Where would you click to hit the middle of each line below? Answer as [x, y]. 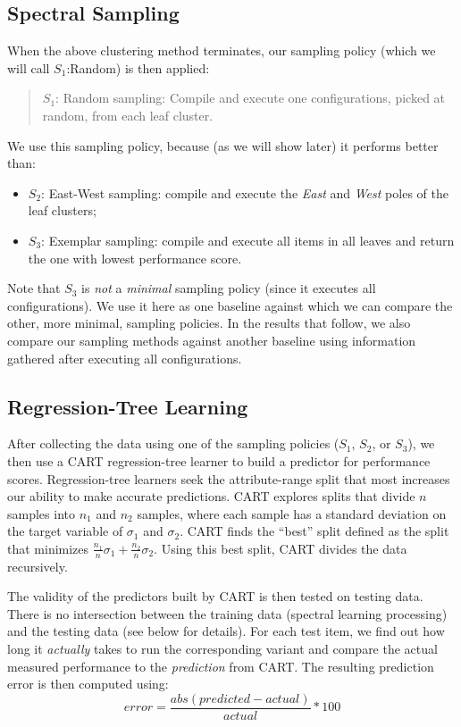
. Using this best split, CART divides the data [281, 548]
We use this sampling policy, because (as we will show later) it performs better [223, 145]
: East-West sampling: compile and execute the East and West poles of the [245, 192]
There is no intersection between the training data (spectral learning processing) [227, 613]
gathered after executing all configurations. [125, 358]
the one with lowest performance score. [135, 258]
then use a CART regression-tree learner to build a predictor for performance [219, 460]
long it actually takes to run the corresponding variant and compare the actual [222, 649]
